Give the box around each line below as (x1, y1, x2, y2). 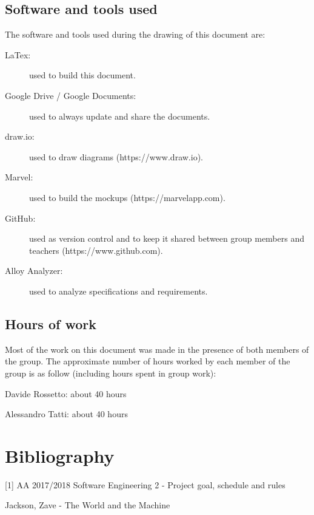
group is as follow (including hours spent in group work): (5, 366, 216, 379)
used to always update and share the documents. (29, 109, 210, 122)
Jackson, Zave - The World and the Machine (5, 499, 170, 511)
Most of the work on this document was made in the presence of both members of (5, 343, 309, 355)
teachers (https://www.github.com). (29, 244, 163, 256)
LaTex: (5, 48, 31, 61)
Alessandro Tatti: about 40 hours (5, 408, 128, 420)
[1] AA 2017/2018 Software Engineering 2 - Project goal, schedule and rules (5, 478, 286, 491)
